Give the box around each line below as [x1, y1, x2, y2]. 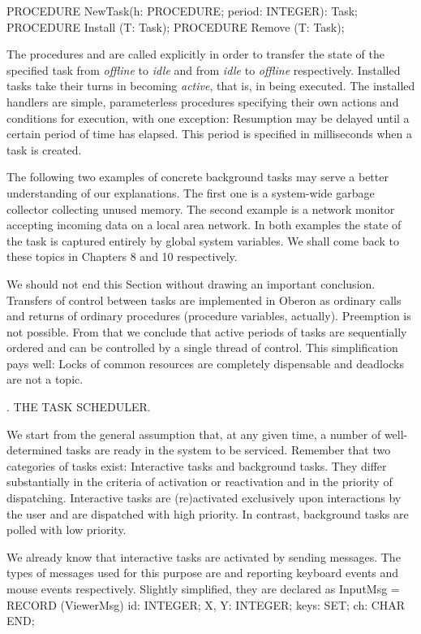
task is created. [6, 141, 82, 158]
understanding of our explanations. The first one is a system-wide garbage [6, 184, 375, 201]
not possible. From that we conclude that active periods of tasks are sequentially [6, 323, 407, 340]
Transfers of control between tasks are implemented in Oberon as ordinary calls [6, 291, 402, 308]
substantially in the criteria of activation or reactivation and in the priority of [6, 473, 393, 490]
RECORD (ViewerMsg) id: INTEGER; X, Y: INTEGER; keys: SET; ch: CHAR [6, 596, 406, 613]
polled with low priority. [6, 521, 127, 538]
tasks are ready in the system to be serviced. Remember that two [66, 441, 391, 458]
